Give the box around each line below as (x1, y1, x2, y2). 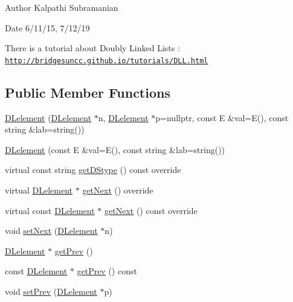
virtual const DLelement (5, 204, 95, 216)
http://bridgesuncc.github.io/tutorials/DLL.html (5, 56, 208, 65)
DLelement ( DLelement (5, 111, 92, 124)
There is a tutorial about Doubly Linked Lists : (5, 42, 180, 54)
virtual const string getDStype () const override (5, 163, 181, 176)
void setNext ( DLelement (5, 224, 98, 237)
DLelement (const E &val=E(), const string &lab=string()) (5, 143, 225, 156)
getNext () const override (105, 204, 198, 216)
